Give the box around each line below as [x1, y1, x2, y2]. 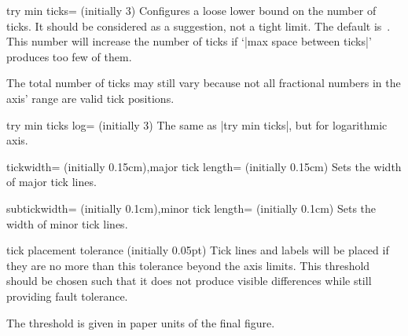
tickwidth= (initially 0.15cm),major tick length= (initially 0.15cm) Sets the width [6, 158, 402, 174]
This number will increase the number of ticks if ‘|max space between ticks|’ [6, 33, 372, 49]
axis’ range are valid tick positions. [6, 89, 175, 106]
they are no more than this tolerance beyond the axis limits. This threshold [6, 257, 370, 273]
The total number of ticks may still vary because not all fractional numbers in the [6, 75, 401, 91]
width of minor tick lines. [6, 215, 128, 232]
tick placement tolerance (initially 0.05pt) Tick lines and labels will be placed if [6, 242, 389, 258]
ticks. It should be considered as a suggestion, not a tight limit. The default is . [6, 17, 391, 34]
